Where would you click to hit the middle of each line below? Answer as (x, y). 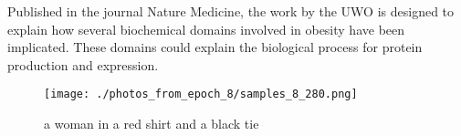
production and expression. (83, 64)
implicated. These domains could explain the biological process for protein (215, 47)
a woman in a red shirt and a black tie (152, 124)
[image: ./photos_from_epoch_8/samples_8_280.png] (201, 94)
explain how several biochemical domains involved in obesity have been (206, 29)
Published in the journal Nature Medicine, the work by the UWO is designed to (231, 11)
